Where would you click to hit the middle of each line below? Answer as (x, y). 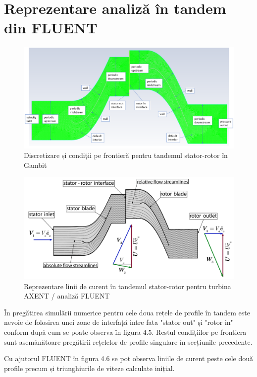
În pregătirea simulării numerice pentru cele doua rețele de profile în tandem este (127, 312)
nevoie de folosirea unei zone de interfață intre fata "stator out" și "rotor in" (119, 322)
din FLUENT (51, 28)
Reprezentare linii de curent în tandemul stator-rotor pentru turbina (128, 286)
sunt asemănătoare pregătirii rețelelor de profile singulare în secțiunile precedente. (128, 341)
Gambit (35, 165)
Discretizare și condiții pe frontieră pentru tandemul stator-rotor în (126, 155)
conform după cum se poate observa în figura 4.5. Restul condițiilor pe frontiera (125, 332)
